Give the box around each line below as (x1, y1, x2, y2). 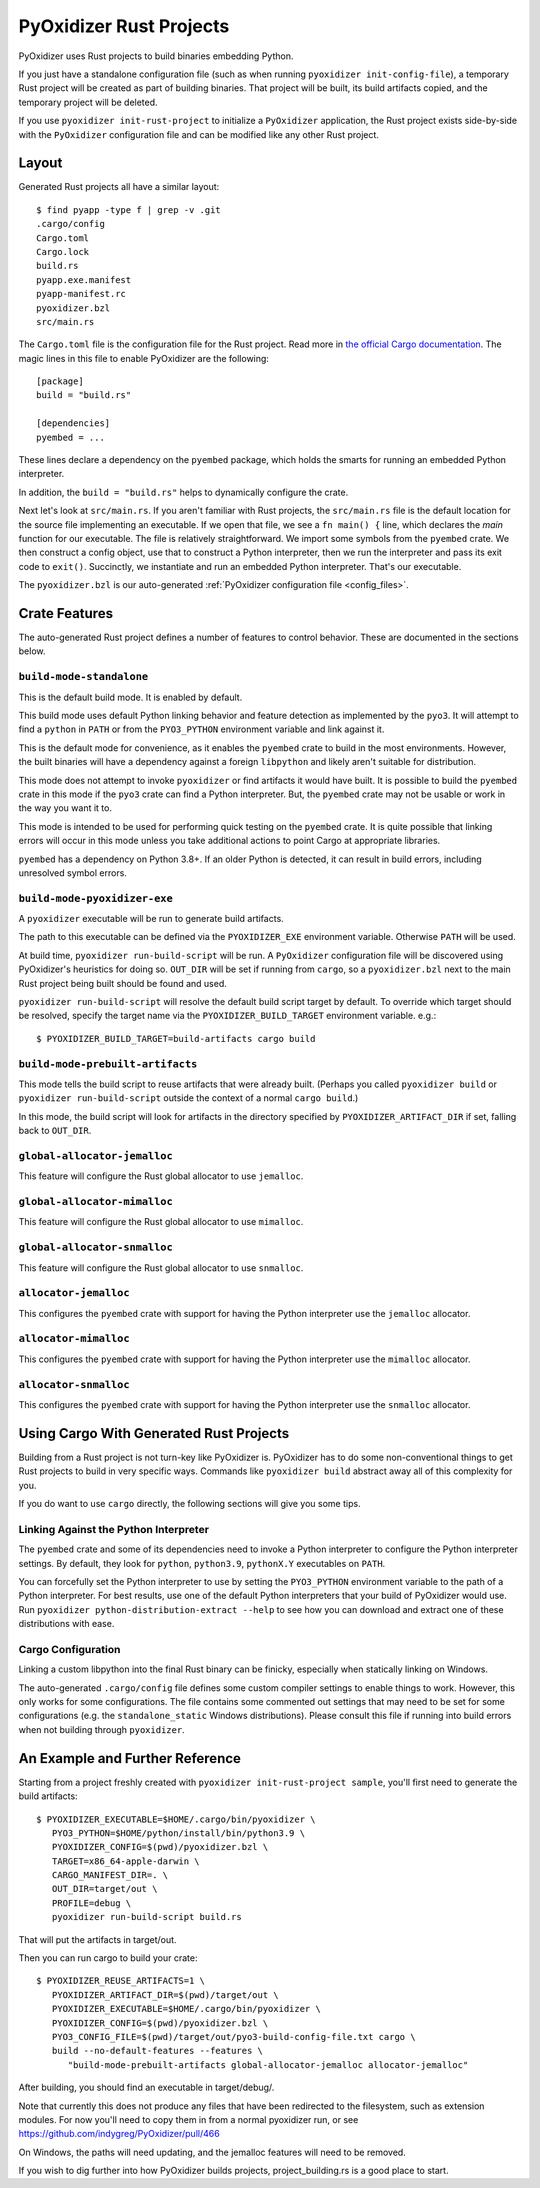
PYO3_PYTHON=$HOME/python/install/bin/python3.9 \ (51, 1827, 305, 1839)
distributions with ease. (18, 1618, 115, 1630)
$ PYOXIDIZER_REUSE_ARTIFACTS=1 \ (36, 1975, 205, 1987)
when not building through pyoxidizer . (18, 1723, 185, 1735)
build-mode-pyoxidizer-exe (18, 891, 174, 905)
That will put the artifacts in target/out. (18, 1933, 177, 1945)
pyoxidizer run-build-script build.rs (51, 1911, 242, 1923)
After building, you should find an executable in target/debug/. (18, 2081, 275, 2094)
